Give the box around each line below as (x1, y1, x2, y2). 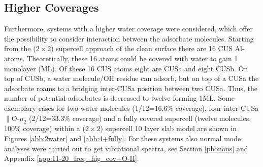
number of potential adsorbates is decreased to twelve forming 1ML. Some (4, 93, 235, 103)
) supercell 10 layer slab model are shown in (100, 123, 237, 134)
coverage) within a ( (23, 123, 85, 134)
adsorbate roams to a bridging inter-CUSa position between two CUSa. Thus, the (4, 82, 258, 93)
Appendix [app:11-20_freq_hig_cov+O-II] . (4, 153, 139, 163)
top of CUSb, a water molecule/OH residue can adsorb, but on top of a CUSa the (4, 73, 259, 83)
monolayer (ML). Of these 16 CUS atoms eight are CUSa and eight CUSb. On (4, 63, 248, 73)
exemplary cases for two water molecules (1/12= (4, 102, 155, 113)
